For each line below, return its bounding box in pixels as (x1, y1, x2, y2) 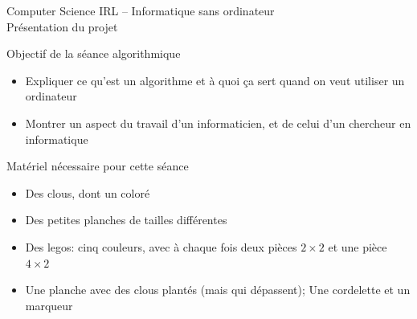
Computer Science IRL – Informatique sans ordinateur (6, 2, 275, 18)
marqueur (25, 297, 73, 313)
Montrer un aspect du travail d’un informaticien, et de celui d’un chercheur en (25, 114, 411, 131)
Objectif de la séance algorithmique (6, 45, 181, 62)
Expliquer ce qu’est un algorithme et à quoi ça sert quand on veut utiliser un (25, 72, 405, 88)
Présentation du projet (6, 18, 118, 35)
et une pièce (328, 238, 387, 255)
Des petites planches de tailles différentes (25, 211, 227, 228)
